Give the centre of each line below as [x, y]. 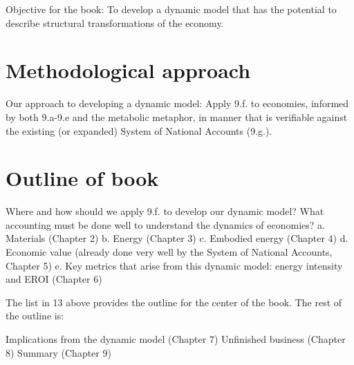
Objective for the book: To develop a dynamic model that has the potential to [171, 9]
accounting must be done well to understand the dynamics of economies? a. [165, 224]
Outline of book [82, 178]
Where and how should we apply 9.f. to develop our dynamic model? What [165, 211]
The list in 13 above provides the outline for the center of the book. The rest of [174, 302]
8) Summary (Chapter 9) [58, 352]
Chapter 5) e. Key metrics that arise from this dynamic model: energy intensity [174, 265]
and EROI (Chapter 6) [54, 279]
